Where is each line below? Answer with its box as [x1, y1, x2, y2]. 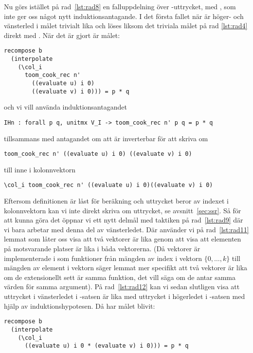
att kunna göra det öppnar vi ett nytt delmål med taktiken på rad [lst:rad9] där [4, 215, 243, 225]
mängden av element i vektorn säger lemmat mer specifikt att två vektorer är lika [4, 262, 248, 273]
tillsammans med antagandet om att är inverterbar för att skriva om [4, 133, 208, 143]
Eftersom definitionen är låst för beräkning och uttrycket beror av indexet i [4, 196, 229, 206]
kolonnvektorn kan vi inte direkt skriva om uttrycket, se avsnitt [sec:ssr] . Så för [4, 205, 241, 215]
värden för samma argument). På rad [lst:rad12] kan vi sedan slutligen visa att [4, 281, 240, 292]
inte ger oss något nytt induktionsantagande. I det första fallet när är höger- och [4, 11, 244, 21]
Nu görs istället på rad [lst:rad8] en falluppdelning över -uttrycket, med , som [4, 1, 236, 11]
